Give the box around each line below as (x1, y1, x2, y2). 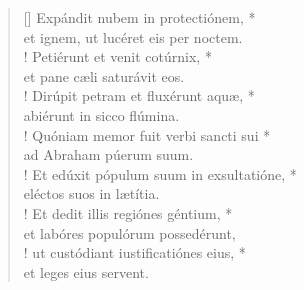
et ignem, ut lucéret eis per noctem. (23, 26, 243, 47)
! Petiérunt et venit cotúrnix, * (23, 46, 212, 67)
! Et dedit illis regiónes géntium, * (23, 202, 233, 223)
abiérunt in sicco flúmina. (23, 104, 180, 125)
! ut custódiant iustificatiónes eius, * (23, 242, 246, 263)
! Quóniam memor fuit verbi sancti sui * (23, 124, 271, 145)
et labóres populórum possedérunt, (23, 222, 236, 243)
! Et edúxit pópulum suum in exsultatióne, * (23, 163, 297, 184)
